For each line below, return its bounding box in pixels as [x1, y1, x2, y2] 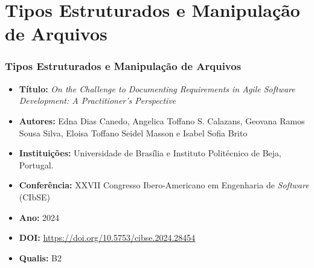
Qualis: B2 [19, 251, 62, 264]
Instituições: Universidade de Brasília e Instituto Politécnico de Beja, [19, 147, 281, 159]
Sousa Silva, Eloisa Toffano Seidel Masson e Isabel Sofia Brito [19, 126, 248, 139]
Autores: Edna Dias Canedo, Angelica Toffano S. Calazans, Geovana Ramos [19, 114, 305, 127]
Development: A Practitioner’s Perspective [19, 94, 176, 107]
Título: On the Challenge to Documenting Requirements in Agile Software [19, 82, 295, 95]
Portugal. [19, 158, 54, 171]
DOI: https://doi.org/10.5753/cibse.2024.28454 [19, 231, 196, 244]
